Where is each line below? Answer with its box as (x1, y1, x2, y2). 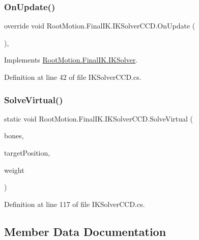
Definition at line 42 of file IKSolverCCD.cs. (4, 72, 141, 82)
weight (4, 164, 24, 175)
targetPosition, (4, 147, 50, 158)
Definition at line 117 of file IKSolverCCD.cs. (4, 198, 145, 209)
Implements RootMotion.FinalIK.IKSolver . (4, 54, 138, 65)
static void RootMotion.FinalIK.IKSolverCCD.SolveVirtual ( (4, 113, 193, 124)
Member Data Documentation (4, 223, 166, 239)
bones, (4, 130, 24, 141)
